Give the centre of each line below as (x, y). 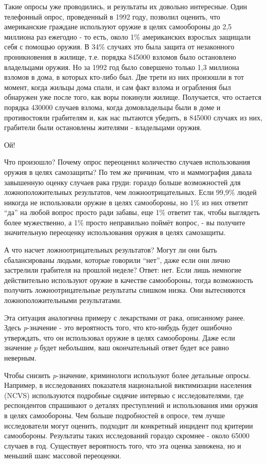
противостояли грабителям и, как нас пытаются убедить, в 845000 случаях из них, (133, 117)
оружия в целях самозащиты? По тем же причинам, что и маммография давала (128, 172)
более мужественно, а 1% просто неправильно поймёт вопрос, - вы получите (125, 222)
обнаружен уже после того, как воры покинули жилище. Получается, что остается (133, 97)
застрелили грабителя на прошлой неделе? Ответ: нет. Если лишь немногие (123, 270)
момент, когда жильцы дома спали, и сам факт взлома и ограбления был (118, 87)
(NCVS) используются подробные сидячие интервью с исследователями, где (124, 395)
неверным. (21, 358)
